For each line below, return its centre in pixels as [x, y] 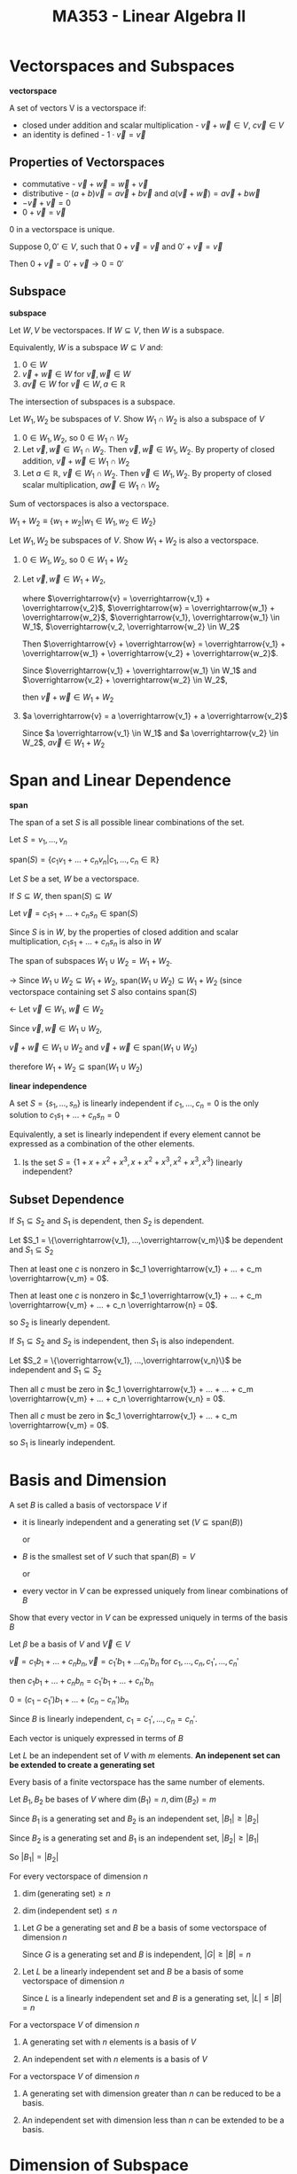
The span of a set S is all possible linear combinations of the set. [127, 823]
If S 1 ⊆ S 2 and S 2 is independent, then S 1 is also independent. [122, 1342]
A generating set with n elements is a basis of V [109, 2042]
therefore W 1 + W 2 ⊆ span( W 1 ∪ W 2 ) [76, 1068]
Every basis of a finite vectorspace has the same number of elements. [137, 1782]
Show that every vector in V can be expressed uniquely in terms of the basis [148, 1617]
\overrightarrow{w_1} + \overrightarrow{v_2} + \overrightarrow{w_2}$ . [150, 653]
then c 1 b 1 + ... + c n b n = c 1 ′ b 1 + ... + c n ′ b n [82, 1681]
